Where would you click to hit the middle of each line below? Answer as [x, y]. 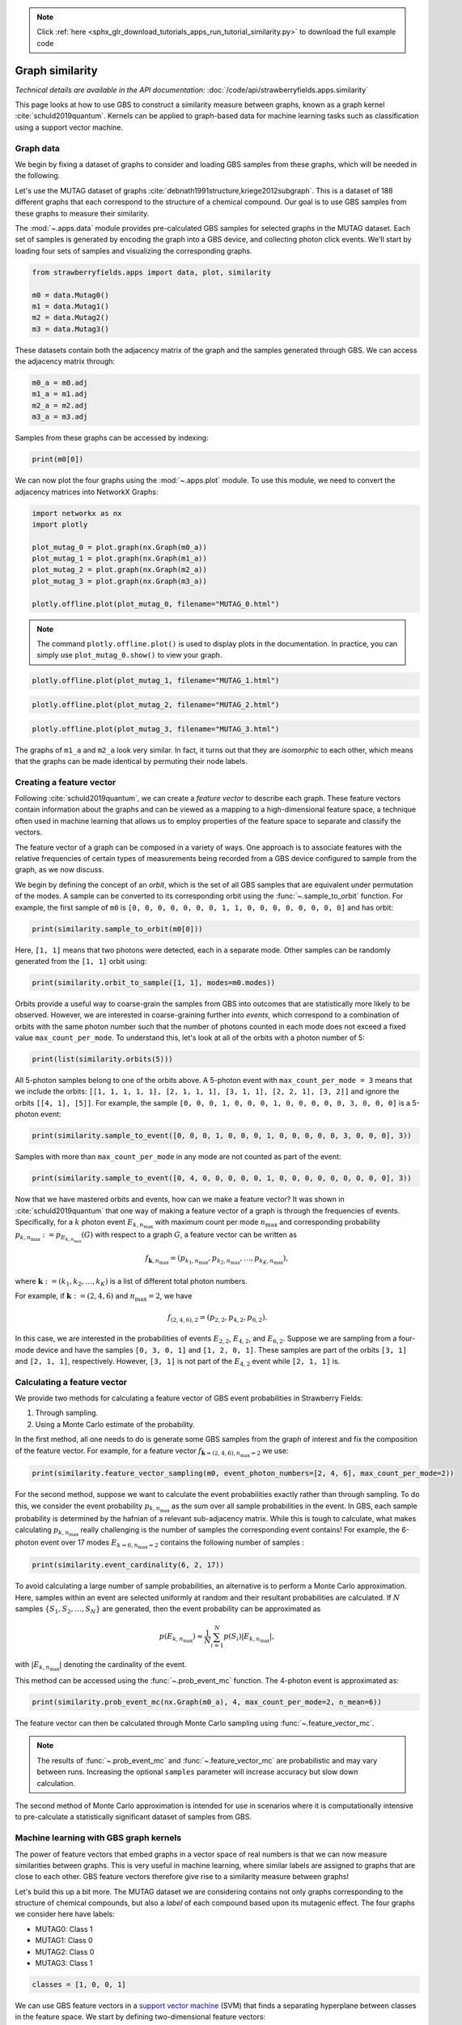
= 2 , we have [170, 1296]
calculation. [56, 1783]
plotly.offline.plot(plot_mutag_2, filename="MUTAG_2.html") [156, 704]
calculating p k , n [42, 1530]
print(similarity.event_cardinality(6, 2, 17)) [128, 1565]
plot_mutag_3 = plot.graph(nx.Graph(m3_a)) [120, 581]
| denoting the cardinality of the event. [123, 1665]
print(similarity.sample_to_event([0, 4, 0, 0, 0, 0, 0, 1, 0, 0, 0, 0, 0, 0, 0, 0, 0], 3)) [222, 1178]
